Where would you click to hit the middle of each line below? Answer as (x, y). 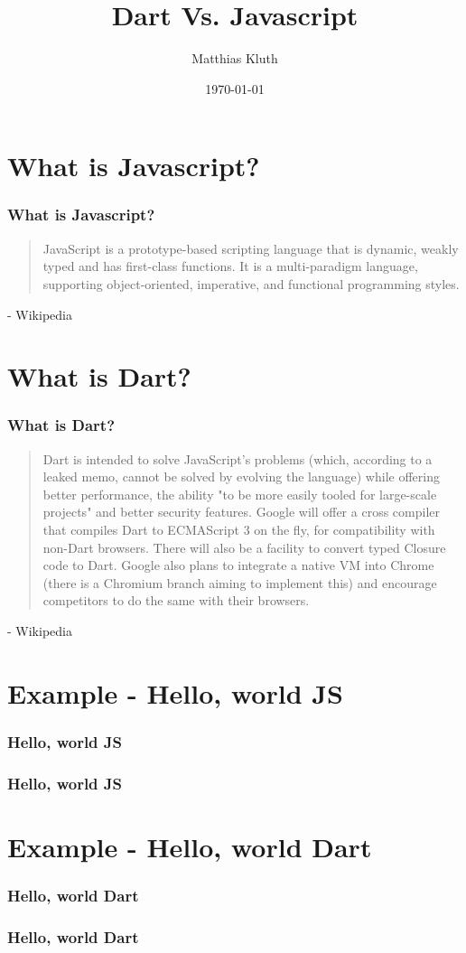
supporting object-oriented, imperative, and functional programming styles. (251, 283)
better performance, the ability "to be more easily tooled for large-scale (240, 494)
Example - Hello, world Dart (190, 846)
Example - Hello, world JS (175, 692)
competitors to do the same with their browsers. (176, 600)
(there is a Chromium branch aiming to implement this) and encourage (240, 582)
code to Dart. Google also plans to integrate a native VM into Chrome (238, 565)
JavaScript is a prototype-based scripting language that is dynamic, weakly (251, 248)
